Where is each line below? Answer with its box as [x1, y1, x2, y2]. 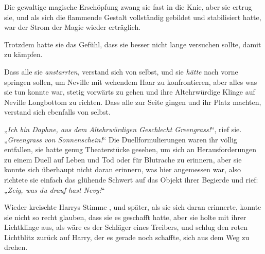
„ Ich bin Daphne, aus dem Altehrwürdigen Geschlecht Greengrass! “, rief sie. [4, 123, 242, 134]
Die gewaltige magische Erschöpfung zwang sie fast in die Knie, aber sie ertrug [4, 2, 252, 12]
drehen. [4, 242, 28, 252]
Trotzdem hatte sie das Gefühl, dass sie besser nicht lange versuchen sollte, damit [4, 39, 261, 49]
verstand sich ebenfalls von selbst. [4, 106, 111, 117]
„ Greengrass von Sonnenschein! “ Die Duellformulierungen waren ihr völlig [4, 134, 237, 144]
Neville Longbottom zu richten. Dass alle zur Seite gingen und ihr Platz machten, [4, 96, 261, 107]
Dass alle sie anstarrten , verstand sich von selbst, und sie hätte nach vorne [4, 66, 238, 77]
